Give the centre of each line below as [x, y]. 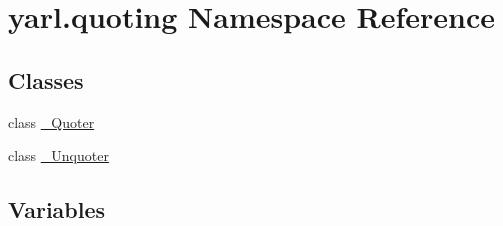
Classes [46, 79]
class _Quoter [51, 121]
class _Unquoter [58, 155]
